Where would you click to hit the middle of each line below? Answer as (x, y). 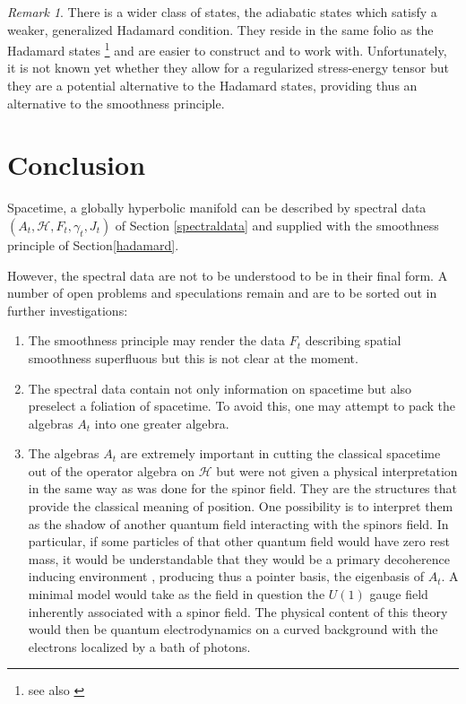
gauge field (399, 594)
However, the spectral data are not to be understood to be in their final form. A (228, 275)
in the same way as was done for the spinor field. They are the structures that (242, 488)
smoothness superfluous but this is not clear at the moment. (193, 357)
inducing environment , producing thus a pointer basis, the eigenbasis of (226, 576)
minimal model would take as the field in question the (177, 594)
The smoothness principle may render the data (156, 340)
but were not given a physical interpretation (337, 470)
